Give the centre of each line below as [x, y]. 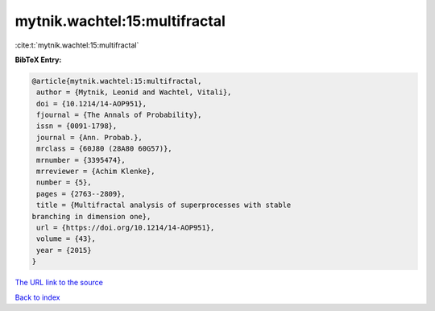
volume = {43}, [66, 239]
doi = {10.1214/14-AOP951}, [92, 104]
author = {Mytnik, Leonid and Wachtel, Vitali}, [134, 92]
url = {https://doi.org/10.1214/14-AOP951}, [126, 228]
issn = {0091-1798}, [77, 126]
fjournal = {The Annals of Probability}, [119, 115]
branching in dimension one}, [91, 216]
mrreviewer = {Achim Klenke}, [96, 172]
